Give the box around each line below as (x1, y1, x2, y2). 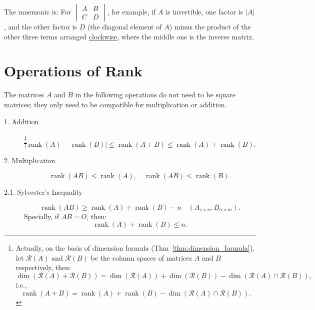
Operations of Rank (4, 60, 142, 81)
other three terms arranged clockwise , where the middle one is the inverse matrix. (4, 31, 254, 41)
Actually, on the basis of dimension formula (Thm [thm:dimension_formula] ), (15, 243, 255, 253)
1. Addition (4, 116, 39, 126)
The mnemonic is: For (4, 6, 71, 16)
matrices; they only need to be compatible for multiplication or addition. (4, 99, 227, 109)
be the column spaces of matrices (90, 252, 192, 263)
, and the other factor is (4, 21, 77, 31)
